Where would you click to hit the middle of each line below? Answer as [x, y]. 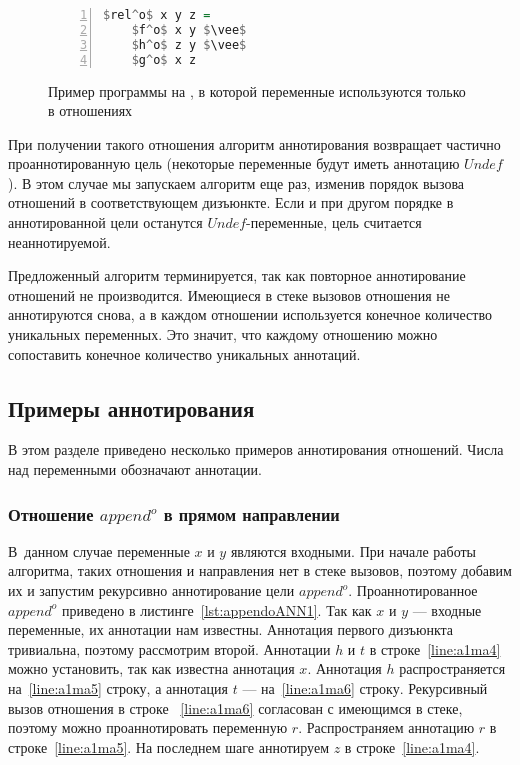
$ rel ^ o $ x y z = [157, 15]
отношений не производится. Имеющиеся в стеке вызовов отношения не [229, 294]
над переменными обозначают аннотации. [135, 469]
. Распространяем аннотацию [386, 727]
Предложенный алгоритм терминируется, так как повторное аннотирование [237, 275]
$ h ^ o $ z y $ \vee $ [189, 44]
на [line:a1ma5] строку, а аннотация [118, 687]
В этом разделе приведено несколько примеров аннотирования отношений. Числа [256, 449]
